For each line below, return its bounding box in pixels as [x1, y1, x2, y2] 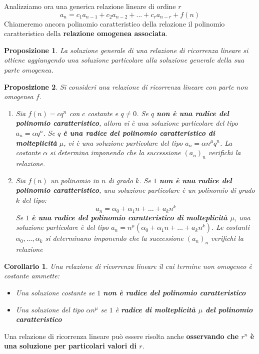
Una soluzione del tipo [15, 304, 84, 314]
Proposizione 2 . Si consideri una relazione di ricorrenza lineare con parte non [4, 81, 248, 92]
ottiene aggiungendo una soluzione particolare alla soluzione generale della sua [4, 55, 244, 65]
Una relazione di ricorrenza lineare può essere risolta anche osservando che [4, 330, 239, 341]
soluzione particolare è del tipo [15, 222, 109, 232]
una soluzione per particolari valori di [4, 340, 136, 351]
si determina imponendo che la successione [50, 147, 181, 158]
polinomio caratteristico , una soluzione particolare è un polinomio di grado [15, 185, 255, 195]
